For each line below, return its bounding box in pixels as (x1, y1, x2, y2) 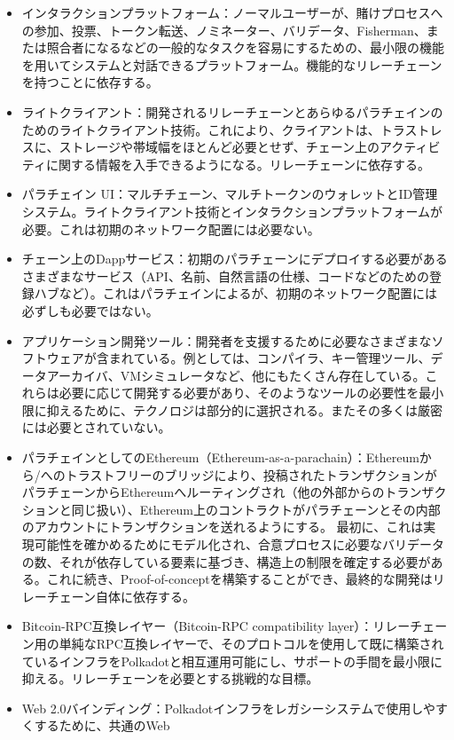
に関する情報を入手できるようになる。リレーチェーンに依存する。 (45, 154, 430, 173)
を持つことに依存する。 (21, 73, 159, 91)
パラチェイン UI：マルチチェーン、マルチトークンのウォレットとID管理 (21, 185, 438, 203)
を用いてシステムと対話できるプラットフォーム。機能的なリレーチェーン (21, 55, 442, 74)
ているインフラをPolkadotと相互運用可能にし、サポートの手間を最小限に (21, 651, 443, 670)
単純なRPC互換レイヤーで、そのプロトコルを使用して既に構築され (59, 634, 444, 652)
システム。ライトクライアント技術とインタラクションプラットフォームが (21, 201, 442, 220)
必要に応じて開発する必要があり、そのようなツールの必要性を (59, 383, 419, 402)
